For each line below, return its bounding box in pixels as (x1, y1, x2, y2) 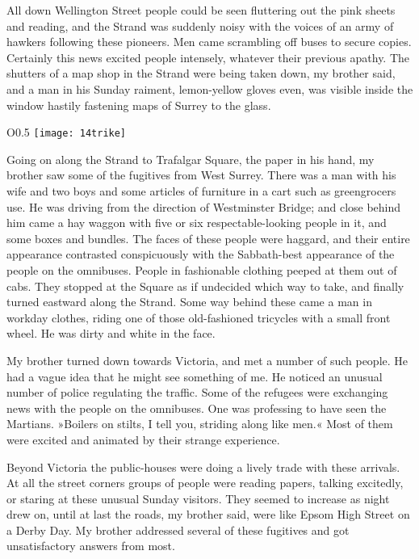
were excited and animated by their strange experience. (6, 431, 280, 448)
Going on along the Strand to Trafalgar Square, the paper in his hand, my (6, 150, 375, 167)
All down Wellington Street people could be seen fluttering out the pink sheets (6, 2, 396, 18)
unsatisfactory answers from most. (6, 537, 175, 554)
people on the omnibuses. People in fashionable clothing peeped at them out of (6, 261, 397, 278)
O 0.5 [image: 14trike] (6, 124, 127, 141)
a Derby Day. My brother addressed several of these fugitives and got (6, 521, 350, 538)
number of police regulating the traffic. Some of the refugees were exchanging (6, 384, 388, 401)
